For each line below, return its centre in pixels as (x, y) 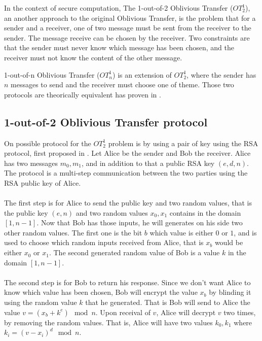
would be (229, 242)
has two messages (31, 163)
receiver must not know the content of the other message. (93, 57)
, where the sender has (221, 74)
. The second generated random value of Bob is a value (134, 252)
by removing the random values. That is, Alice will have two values (108, 322)
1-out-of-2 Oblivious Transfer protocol (106, 122)
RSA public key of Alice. (43, 182)
